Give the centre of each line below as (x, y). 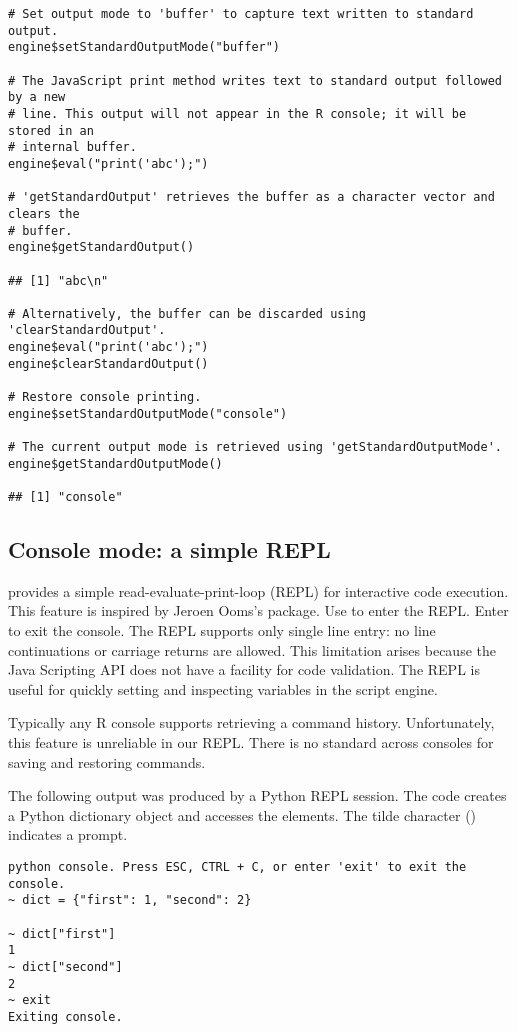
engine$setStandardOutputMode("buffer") (144, 47)
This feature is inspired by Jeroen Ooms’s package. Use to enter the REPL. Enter (258, 610)
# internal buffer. (72, 147)
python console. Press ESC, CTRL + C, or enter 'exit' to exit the (237, 867)
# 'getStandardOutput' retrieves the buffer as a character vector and (251, 197)
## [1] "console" (65, 497)
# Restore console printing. (105, 397)
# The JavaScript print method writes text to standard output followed (255, 80)
